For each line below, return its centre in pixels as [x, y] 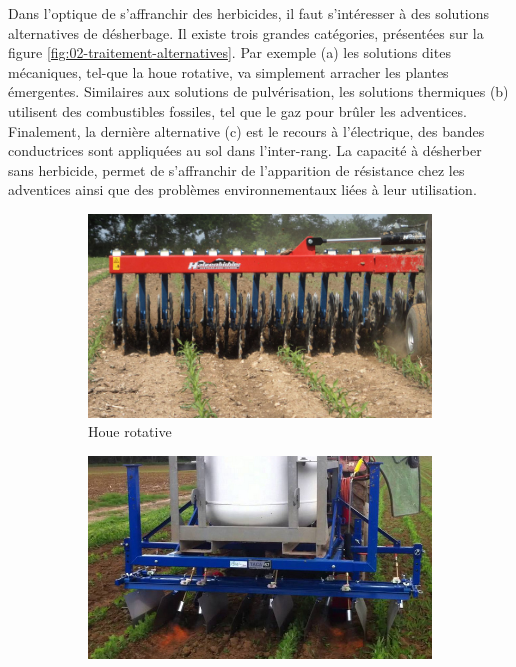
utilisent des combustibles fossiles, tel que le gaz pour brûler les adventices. [237, 110]
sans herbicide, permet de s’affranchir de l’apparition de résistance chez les [236, 169]
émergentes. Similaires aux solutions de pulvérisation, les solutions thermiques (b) [258, 91]
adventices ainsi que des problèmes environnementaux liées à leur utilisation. [242, 189]
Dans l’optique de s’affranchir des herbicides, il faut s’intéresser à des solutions [249, 13]
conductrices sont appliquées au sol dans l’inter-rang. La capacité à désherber [245, 150]
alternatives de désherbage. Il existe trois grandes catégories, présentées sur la [246, 32]
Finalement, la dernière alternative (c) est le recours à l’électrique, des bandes [246, 130]
